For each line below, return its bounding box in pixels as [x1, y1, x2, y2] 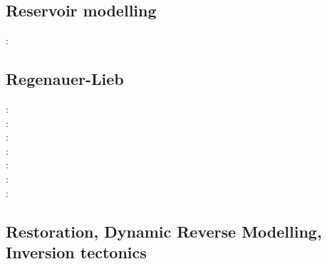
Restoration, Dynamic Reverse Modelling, [6, 220, 322, 242]
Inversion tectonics [6, 240, 147, 263]
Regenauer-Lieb [6, 68, 124, 90]
